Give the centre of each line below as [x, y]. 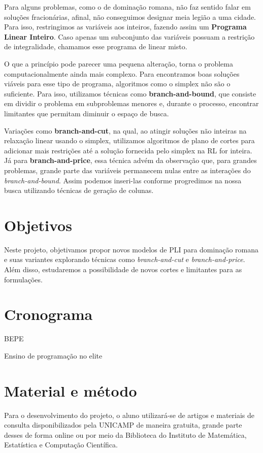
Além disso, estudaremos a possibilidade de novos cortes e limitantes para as [123, 269]
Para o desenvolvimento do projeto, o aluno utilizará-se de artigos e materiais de [129, 415]
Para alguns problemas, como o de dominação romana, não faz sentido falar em [127, 7]
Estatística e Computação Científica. [61, 445]
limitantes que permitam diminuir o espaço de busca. [87, 113]
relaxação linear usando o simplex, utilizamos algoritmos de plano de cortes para [129, 140]
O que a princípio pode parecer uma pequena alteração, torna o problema [119, 63]
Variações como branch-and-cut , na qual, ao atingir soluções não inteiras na [125, 130]
